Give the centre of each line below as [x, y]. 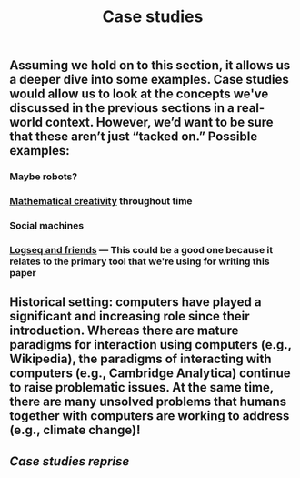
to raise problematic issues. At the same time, [142, 387]
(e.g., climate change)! [75, 430]
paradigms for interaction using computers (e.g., [151, 345]
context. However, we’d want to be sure [160, 122]
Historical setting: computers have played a [135, 302]
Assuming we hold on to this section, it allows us [150, 66]
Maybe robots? [44, 177]
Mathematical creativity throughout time [101, 201]
